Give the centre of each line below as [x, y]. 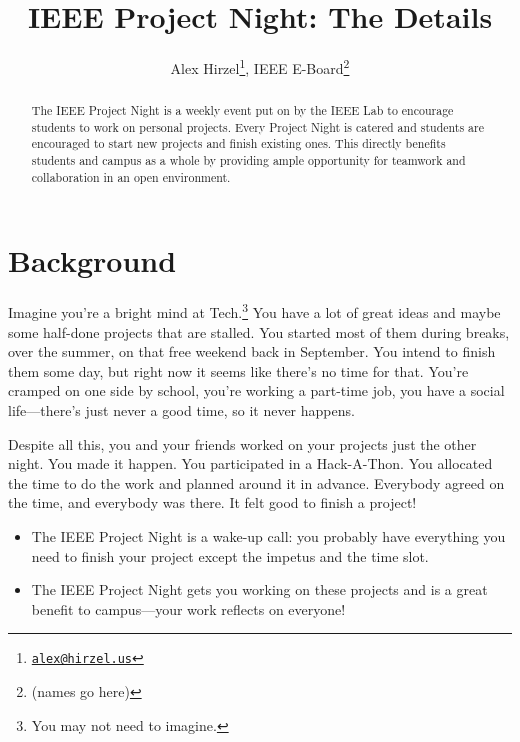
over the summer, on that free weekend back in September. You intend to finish [252, 351]
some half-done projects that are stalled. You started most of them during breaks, [259, 331]
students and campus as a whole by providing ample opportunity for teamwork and [248, 160]
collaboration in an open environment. [131, 176]
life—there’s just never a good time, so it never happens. [181, 410]
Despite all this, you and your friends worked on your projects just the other [242, 443]
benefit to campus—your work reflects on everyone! [188, 608]
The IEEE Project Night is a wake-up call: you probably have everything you [268, 535]
